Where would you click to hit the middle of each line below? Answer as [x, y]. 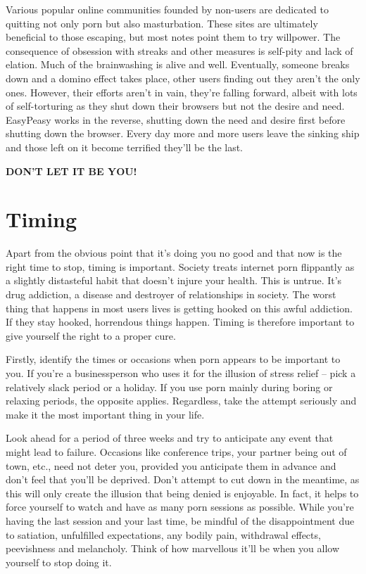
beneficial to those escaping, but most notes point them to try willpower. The [173, 37]
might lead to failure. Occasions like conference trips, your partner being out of [176, 451]
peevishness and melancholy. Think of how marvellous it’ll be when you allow [173, 548]
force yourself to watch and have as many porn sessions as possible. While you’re [180, 507]
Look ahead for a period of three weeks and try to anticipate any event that [170, 438]
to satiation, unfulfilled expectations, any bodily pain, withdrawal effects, [163, 534]
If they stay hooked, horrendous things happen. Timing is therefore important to [180, 322]
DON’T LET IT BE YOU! [71, 171]
